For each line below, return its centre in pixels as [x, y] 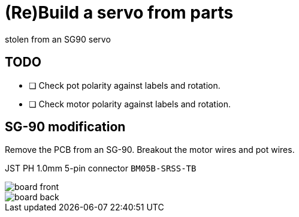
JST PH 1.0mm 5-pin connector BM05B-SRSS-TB [101, 168]
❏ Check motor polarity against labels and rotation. [130, 104]
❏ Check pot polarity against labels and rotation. [125, 85]
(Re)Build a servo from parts [119, 13]
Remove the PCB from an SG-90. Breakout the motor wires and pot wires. [150, 150]
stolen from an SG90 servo [58, 39]
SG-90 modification [65, 127]
